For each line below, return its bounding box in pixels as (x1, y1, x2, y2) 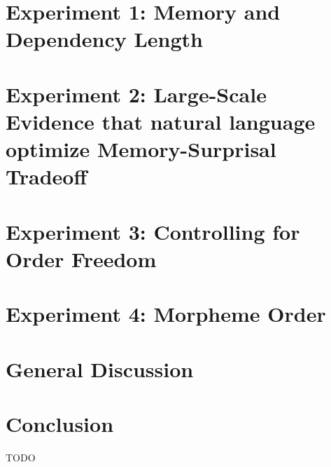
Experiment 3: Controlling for (6, 217, 300, 245)
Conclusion (6, 410, 114, 438)
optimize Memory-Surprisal (6, 135, 276, 163)
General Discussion (6, 354, 194, 383)
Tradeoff (6, 162, 87, 191)
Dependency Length (6, 25, 203, 53)
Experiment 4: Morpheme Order (6, 299, 326, 328)
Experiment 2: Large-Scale (6, 79, 267, 108)
